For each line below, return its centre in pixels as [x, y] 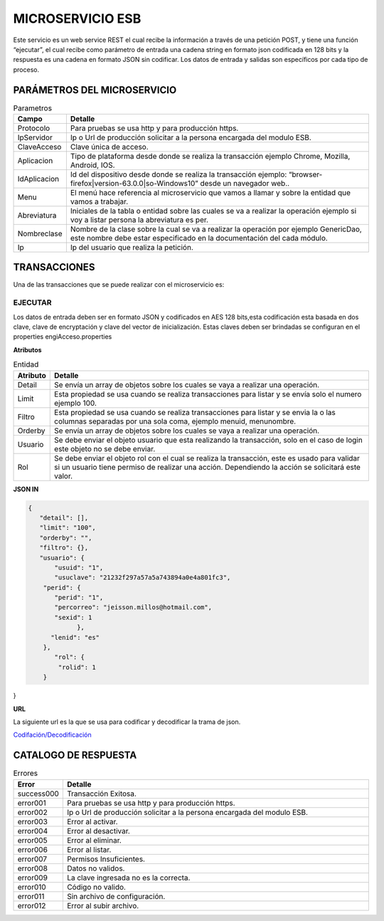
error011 [31, 896]
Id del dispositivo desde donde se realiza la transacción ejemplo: [178, 174]
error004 [33, 831]
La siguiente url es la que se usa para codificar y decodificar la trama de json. [127, 722]
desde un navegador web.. [245, 183]
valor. [64, 475]
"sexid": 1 [73, 617]
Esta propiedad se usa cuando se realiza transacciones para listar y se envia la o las [195, 412]
